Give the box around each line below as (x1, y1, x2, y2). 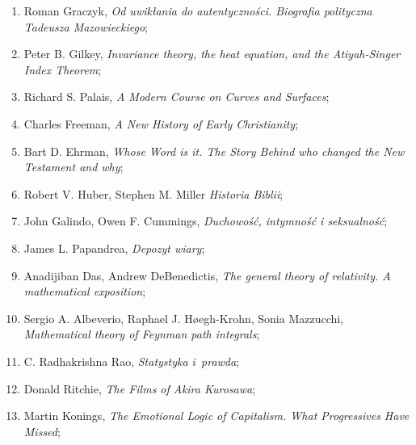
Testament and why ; (23, 158, 124, 175)
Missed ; (23, 422, 61, 439)
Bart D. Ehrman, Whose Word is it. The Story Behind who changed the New (23, 142, 405, 159)
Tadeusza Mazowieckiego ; (23, 18, 148, 35)
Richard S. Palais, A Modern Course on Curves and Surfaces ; (23, 88, 330, 105)
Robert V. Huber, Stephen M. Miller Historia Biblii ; (23, 185, 284, 202)
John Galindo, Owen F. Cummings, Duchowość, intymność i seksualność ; (23, 212, 388, 229)
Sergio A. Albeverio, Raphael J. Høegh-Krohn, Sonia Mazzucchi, (23, 309, 344, 326)
